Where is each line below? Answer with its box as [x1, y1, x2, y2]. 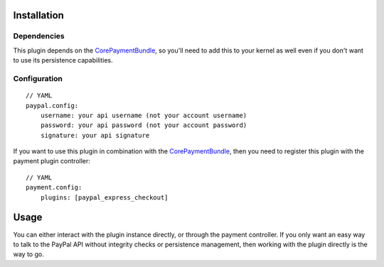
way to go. [13, 250, 44, 258]
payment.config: [26, 183, 82, 192]
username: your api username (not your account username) [40, 111, 247, 119]
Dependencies [13, 31, 65, 41]
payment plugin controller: [13, 157, 90, 165]
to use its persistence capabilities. [13, 56, 113, 65]
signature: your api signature [40, 131, 150, 139]
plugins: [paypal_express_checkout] [40, 193, 169, 202]
